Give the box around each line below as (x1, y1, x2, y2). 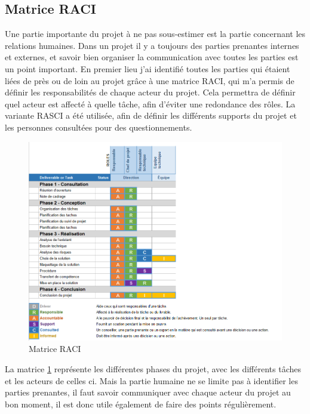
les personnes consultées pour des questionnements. (5, 121, 192, 133)
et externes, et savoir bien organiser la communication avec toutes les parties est (5, 51, 299, 63)
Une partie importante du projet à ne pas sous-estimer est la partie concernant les (5, 27, 306, 40)
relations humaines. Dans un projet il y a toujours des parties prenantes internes (5, 39, 299, 51)
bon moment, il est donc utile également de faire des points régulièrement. (5, 397, 277, 410)
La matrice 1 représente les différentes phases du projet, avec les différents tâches (5, 362, 301, 375)
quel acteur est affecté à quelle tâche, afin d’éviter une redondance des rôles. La (5, 97, 296, 110)
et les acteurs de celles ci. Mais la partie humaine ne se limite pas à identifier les (5, 374, 298, 387)
